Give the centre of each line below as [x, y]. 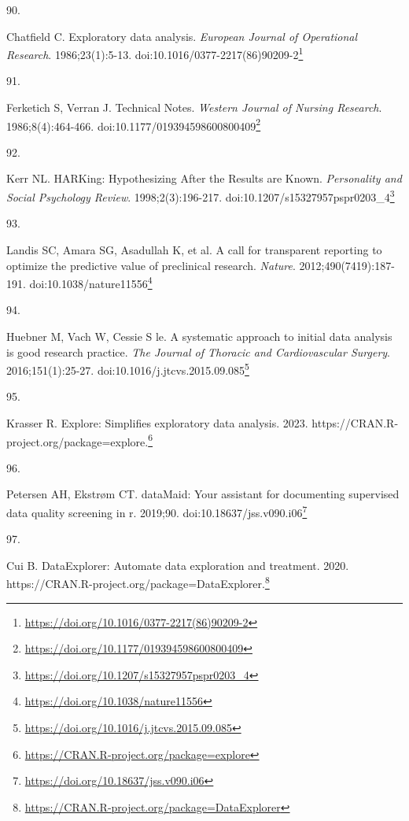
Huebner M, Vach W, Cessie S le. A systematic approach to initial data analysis [199, 336]
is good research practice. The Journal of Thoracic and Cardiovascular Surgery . [199, 351]
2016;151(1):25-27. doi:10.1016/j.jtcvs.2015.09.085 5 [128, 369]
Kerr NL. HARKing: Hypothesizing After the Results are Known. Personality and [204, 178]
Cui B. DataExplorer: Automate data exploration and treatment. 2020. [178, 565]
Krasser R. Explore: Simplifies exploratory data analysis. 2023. [157, 422]
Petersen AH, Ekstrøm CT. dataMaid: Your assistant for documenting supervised [203, 494]
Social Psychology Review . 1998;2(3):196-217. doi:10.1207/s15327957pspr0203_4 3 [201, 196]
